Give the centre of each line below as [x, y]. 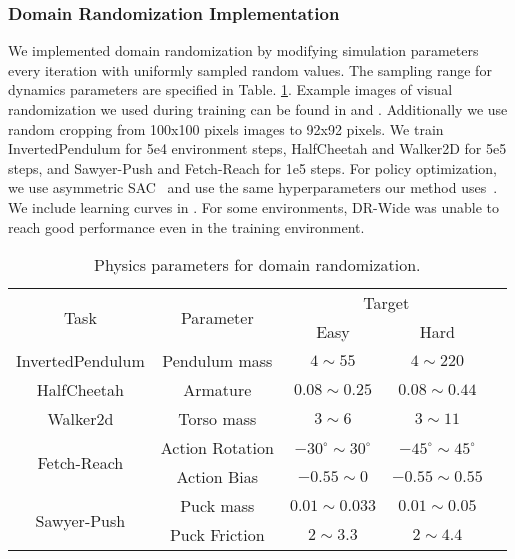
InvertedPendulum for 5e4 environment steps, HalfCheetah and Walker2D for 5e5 [257, 148]
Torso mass [217, 419]
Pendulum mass [217, 361]
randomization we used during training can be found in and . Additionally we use [258, 109]
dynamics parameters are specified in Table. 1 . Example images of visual [230, 89]
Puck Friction [217, 535]
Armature [217, 390]
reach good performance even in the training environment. [186, 226]
